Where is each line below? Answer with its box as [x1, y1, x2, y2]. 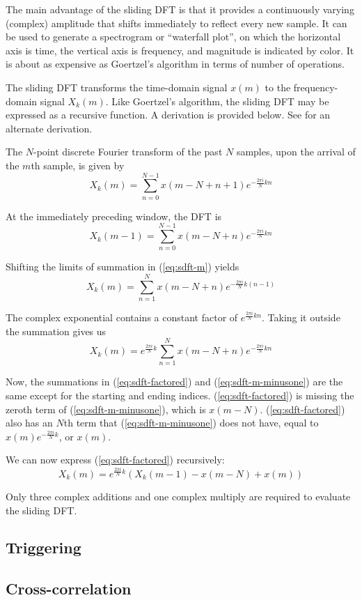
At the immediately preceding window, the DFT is [6, 208, 222, 223]
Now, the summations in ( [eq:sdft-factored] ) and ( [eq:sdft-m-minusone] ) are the [6, 374, 343, 389]
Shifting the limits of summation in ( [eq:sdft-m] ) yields [6, 259, 239, 274]
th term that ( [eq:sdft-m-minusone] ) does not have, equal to [63, 415, 319, 430]
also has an [6, 415, 53, 430]
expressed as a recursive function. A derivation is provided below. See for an [6, 107, 331, 122]
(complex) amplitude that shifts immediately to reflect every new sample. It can [6, 15, 347, 30]
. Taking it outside [261, 310, 340, 325]
